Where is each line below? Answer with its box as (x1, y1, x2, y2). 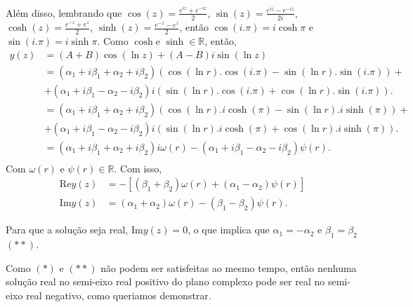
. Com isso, (114, 161, 162, 175)
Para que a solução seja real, (6, 222, 129, 237)
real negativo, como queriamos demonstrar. (26, 288, 211, 303)
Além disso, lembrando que (6, 5, 122, 20)
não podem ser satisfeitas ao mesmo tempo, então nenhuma (100, 260, 357, 275)
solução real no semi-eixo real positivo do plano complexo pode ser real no (6, 274, 325, 289)
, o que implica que (188, 222, 270, 237)
